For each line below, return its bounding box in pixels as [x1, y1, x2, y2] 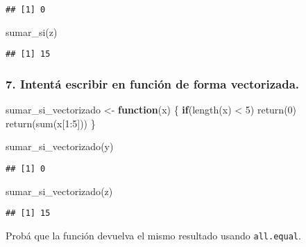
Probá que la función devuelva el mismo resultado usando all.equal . [6, 228, 301, 242]
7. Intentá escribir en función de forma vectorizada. [6, 75, 300, 92]
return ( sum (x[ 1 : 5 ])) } [6, 116, 96, 130]
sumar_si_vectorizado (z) [6, 183, 113, 198]
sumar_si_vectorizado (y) [6, 139, 114, 154]
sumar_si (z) [6, 24, 58, 39]
